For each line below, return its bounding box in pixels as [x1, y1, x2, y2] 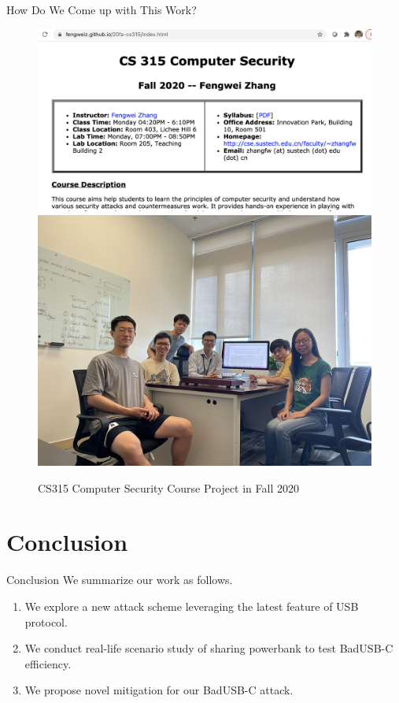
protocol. [24, 613, 68, 630]
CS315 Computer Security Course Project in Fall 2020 [38, 479, 299, 496]
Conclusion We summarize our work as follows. [6, 571, 233, 588]
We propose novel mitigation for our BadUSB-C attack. [24, 682, 294, 698]
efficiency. [24, 655, 72, 671]
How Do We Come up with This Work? [6, 2, 197, 17]
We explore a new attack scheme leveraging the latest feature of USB [24, 597, 359, 614]
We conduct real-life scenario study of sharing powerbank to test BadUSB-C [24, 640, 393, 657]
